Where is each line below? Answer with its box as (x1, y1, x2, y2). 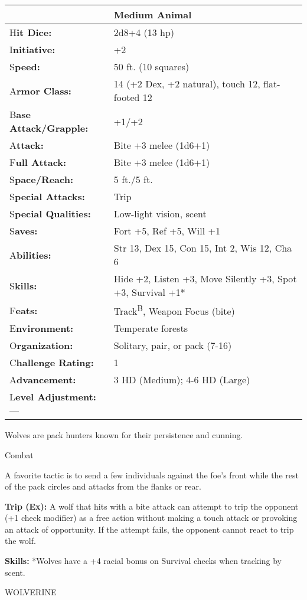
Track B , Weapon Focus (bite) (113, 302, 235, 318)
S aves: (9, 224, 38, 237)
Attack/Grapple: (9, 121, 89, 135)
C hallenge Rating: (9, 356, 94, 370)
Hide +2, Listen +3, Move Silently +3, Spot (113, 272, 297, 285)
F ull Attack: (9, 155, 67, 169)
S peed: (9, 60, 40, 73)
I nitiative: (9, 43, 55, 56)
